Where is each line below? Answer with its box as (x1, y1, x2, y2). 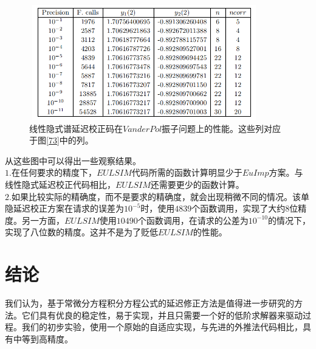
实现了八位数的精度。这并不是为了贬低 (5, 226, 158, 238)
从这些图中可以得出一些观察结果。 (5, 154, 141, 167)
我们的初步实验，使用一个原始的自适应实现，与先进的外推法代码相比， (21, 320, 303, 333)
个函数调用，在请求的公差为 (137, 213, 249, 226)
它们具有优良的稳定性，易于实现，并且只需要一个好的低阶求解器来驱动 (21, 308, 303, 321)
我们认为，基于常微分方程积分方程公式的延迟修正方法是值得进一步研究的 (5, 297, 294, 309)
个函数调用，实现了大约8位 (191, 202, 298, 215)
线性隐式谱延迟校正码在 (29, 122, 123, 134)
